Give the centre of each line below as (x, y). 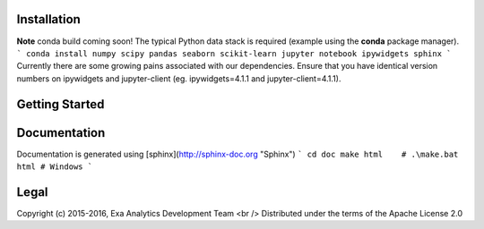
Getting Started (60, 104)
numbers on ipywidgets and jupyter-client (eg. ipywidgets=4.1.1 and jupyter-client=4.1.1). (179, 78)
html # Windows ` (55, 167)
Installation (48, 19)
